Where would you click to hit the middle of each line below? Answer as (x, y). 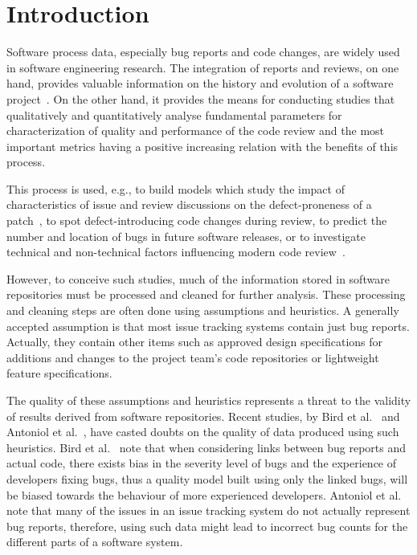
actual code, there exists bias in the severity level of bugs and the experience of (202, 463)
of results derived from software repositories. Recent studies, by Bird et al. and (203, 416)
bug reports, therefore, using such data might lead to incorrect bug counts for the (207, 526)
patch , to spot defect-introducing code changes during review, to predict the (197, 220)
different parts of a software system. (95, 542)
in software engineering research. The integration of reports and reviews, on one (203, 67)
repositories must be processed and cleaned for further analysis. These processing (206, 294)
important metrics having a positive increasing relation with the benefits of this (202, 146)
